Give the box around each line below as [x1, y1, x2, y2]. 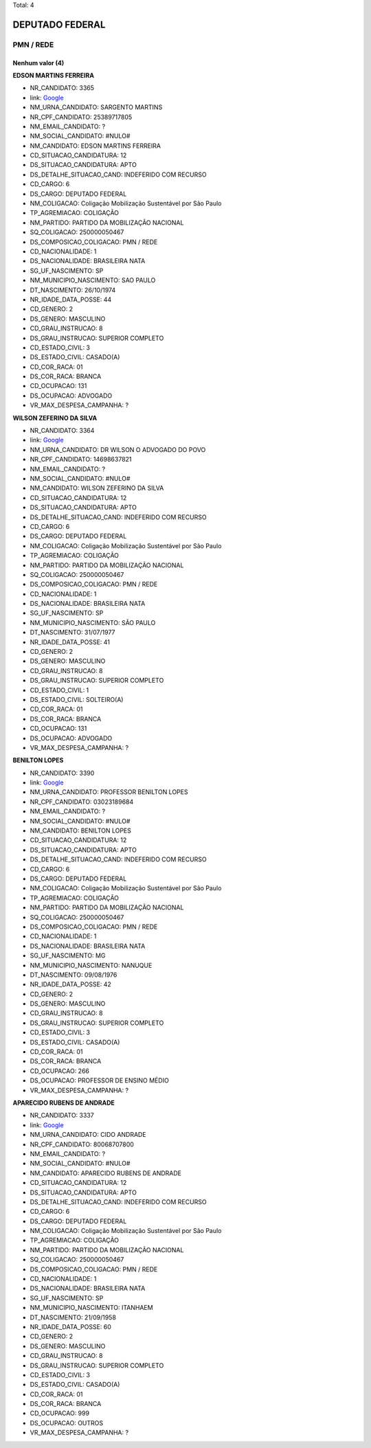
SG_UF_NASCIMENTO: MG [30, 951, 106, 960]
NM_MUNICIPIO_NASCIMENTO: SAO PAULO [30, 276, 156, 284]
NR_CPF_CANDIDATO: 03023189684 [30, 797, 134, 806]
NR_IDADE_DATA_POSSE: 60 [30, 1322, 111, 1331]
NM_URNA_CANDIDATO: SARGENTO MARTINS [30, 103, 163, 111]
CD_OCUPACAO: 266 [30, 1067, 89, 1075]
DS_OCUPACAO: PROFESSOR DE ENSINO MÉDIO [30, 1076, 170, 1085]
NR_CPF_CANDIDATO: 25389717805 [30, 113, 133, 121]
